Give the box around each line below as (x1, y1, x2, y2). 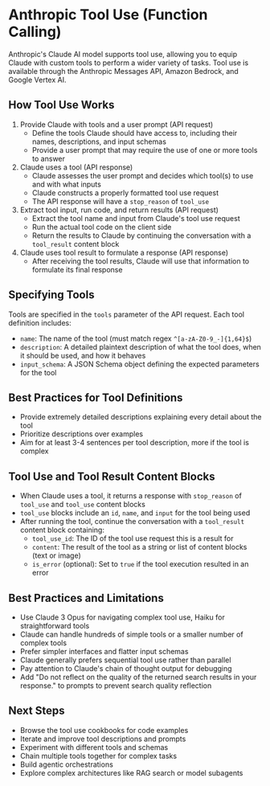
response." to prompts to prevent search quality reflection (19, 681, 212, 690)
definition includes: (8, 317, 72, 327)
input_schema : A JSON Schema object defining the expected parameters (19, 359, 260, 369)
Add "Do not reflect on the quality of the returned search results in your (19, 673, 257, 682)
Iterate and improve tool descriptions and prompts (19, 734, 186, 743)
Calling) (8, 23, 62, 41)
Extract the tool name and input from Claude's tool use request (31, 213, 240, 223)
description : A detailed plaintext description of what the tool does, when (19, 342, 261, 351)
